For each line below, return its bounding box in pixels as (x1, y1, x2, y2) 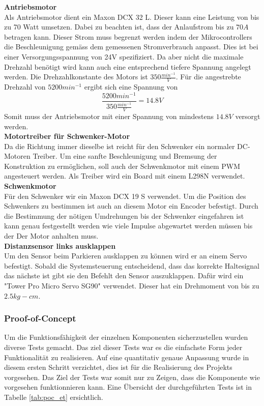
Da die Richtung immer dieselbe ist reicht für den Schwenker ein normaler (4, 140, 235, 151)
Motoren (4, 151, 31, 161)
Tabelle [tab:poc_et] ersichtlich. (4, 391, 103, 402)
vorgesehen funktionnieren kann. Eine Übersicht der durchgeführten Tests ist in (4, 382, 252, 392)
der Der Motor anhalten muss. (4, 230, 99, 241)
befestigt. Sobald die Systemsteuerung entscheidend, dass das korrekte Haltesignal (4, 260, 260, 271)
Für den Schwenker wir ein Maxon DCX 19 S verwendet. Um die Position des (4, 190, 246, 201)
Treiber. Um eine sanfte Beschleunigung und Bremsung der (33, 151, 217, 161)
